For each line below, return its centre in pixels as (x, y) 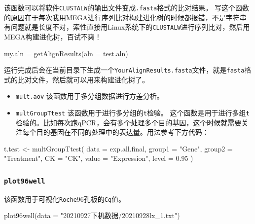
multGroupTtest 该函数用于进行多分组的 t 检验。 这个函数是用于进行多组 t (132, 112)
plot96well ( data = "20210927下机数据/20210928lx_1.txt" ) (92, 215)
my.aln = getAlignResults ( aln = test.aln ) (66, 53)
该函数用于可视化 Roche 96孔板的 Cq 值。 (65, 199)
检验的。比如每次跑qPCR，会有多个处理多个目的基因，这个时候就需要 (128, 122)
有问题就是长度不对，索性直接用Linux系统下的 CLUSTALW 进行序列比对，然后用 (127, 27)
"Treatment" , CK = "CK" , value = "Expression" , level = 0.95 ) (99, 158)
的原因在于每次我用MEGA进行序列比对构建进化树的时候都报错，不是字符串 (125, 17)
